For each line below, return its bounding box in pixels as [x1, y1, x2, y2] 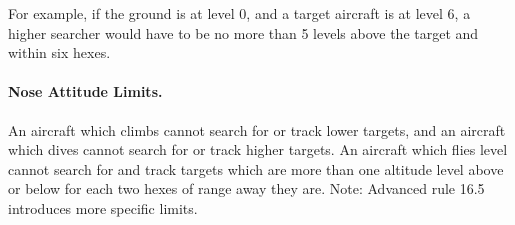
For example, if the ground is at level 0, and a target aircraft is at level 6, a [8, 3, 471, 23]
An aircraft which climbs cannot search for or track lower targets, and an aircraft [8, 119, 506, 140]
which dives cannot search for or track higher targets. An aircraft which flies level [8, 139, 508, 160]
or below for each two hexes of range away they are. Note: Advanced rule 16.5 [8, 178, 485, 199]
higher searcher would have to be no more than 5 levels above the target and [8, 22, 479, 43]
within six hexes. [8, 42, 111, 63]
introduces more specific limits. [8, 197, 198, 218]
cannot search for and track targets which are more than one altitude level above [8, 158, 504, 179]
